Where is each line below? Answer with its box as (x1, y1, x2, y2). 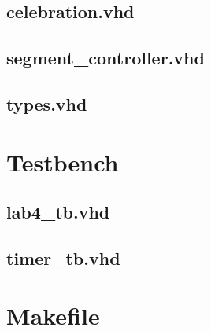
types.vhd (6, 91, 87, 116)
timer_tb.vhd (6, 245, 120, 270)
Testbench (6, 145, 119, 178)
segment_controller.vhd (6, 46, 205, 70)
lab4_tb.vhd (6, 200, 110, 224)
